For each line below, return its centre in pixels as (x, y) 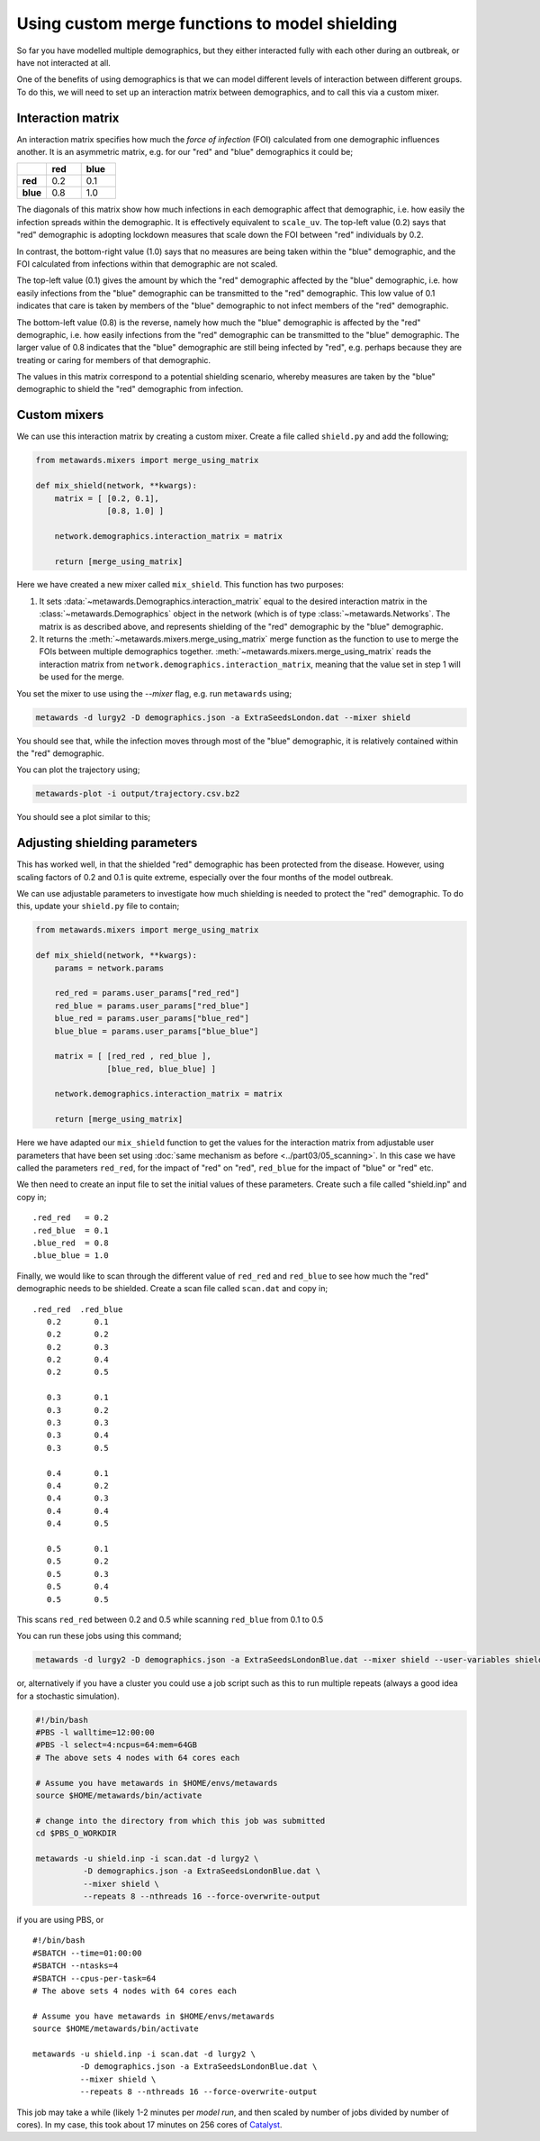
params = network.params (109, 968)
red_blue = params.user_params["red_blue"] (152, 1006)
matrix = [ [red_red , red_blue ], (133, 1056)
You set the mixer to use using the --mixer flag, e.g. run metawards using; (154, 693)
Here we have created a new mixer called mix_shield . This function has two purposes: (180, 585)
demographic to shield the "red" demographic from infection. (130, 389)
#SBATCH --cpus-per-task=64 (94, 1978)
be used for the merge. (82, 677)
